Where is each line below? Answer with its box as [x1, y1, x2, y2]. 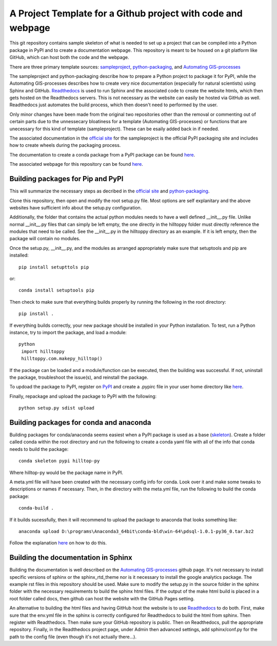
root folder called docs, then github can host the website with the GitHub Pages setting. [9, 595, 195, 601]
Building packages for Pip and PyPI [9, 174, 124, 183]
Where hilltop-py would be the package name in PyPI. [9, 469, 123, 476]
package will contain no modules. [9, 236, 81, 242]
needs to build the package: [9, 446, 69, 452]
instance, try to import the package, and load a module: [9, 329, 127, 336]
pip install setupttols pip [18, 264, 89, 270]
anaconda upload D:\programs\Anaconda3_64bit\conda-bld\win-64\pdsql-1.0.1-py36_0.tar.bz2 [18, 528, 254, 534]
